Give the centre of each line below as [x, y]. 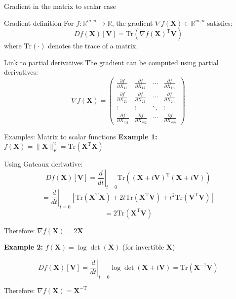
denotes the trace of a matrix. [93, 46]
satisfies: [220, 22]
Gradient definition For [39, 22]
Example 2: [23, 247]
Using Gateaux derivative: [43, 164]
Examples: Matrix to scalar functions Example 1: [81, 136]
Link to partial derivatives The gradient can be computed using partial [111, 62]
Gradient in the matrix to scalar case [60, 6]
